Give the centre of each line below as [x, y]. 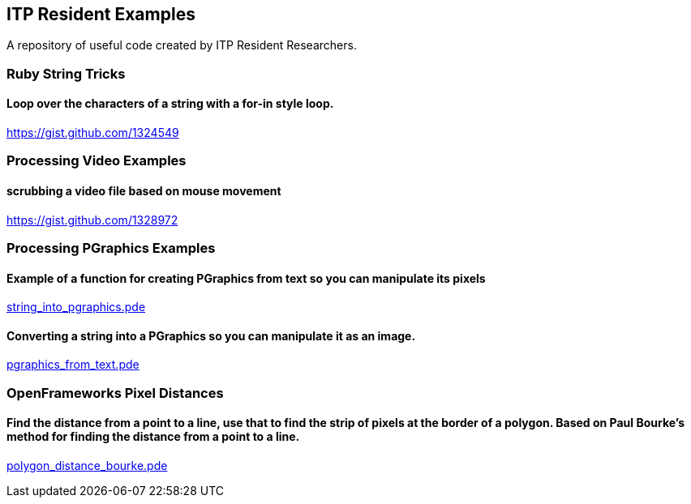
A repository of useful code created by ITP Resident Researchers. [182, 45]
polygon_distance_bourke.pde [87, 466]
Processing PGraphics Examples [111, 248]
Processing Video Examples [97, 161]
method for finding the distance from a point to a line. [153, 437]
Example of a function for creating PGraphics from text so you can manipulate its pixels [246, 278]
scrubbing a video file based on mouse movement [144, 191]
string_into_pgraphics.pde [76, 307]
